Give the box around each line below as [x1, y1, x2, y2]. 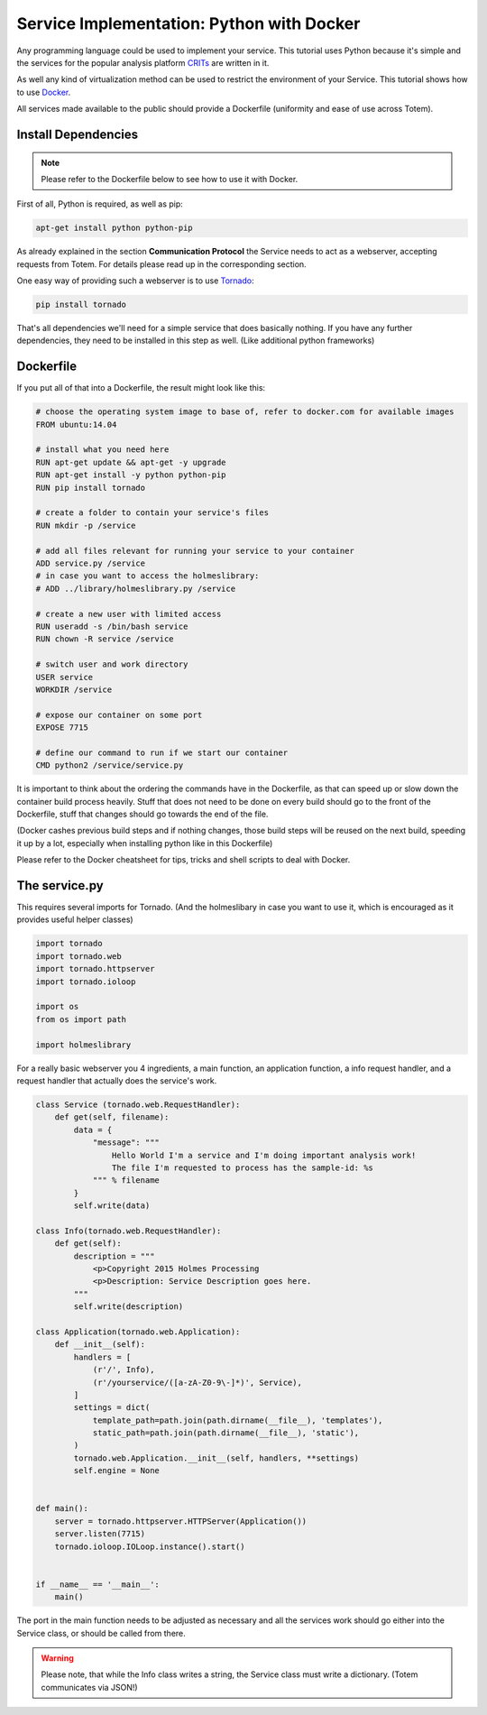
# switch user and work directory [35, 659, 188, 669]
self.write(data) [73, 1201, 151, 1211]
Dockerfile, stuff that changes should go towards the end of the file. [16, 808, 269, 819]
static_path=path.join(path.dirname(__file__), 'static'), [92, 1428, 360, 1438]
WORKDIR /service [35, 684, 113, 695]
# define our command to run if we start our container [35, 747, 289, 758]
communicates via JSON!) [41, 1682, 139, 1692]
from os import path [35, 1014, 126, 1024]
